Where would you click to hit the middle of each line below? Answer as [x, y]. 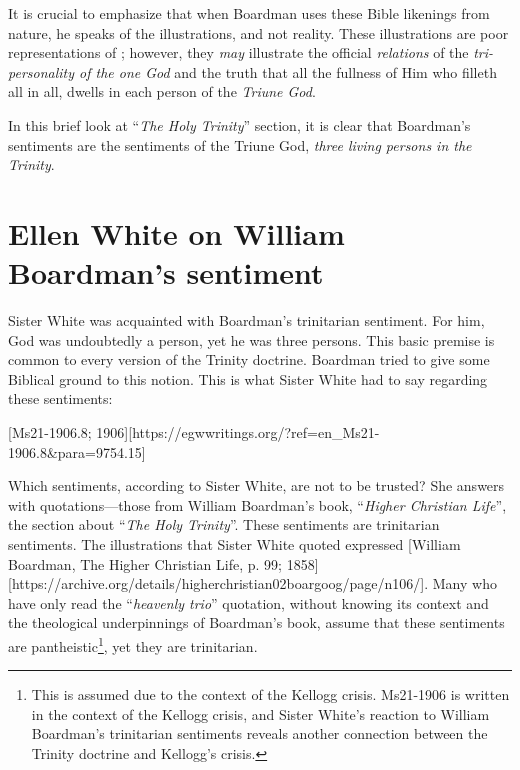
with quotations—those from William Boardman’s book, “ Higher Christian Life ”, [257, 504]
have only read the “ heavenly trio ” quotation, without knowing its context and [248, 602]
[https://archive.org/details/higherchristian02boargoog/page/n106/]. [218, 583]
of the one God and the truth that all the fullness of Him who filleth [288, 71]
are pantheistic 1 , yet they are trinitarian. [133, 644]
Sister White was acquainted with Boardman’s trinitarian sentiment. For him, [246, 320]
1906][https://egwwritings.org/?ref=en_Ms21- [238, 432]
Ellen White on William [176, 232]
